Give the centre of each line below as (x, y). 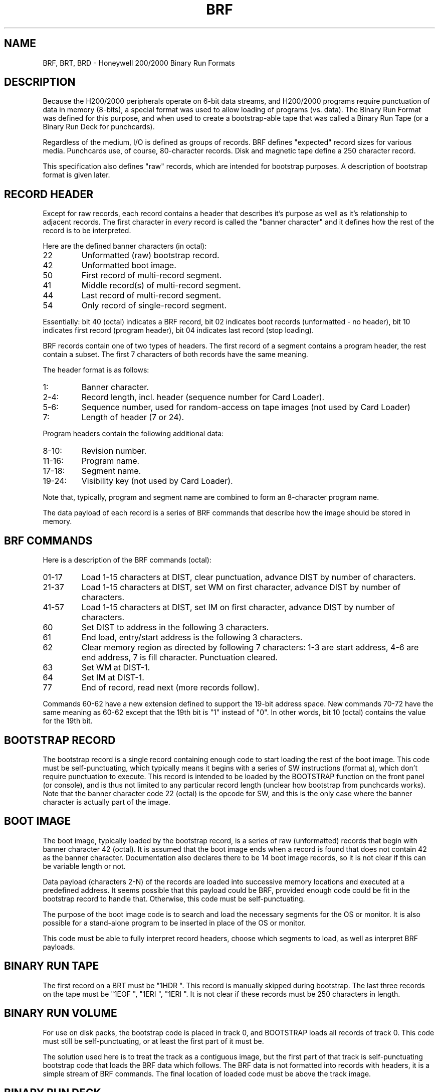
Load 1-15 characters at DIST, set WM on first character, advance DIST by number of (241, 587)
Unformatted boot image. (129, 265)
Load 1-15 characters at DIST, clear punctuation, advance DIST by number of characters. (249, 577)
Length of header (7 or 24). (133, 417)
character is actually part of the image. (106, 802)
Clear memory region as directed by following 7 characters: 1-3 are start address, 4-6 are (250, 648)
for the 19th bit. (68, 721)
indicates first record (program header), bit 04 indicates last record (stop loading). (178, 330)
